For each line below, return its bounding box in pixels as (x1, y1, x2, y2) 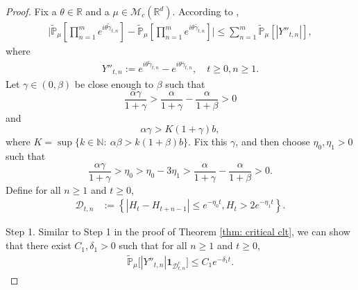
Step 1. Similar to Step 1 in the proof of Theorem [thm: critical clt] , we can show (6, 224, 350, 239)
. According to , (172, 4, 239, 18)
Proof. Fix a (6, 4, 57, 18)
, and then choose (235, 134, 310, 149)
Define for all (6, 182, 61, 197)
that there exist (6, 238, 71, 253)
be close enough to (74, 77, 153, 91)
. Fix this (188, 134, 228, 149)
